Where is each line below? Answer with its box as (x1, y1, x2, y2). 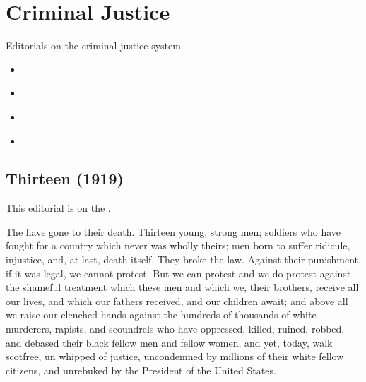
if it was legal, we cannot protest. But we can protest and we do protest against (6, 265, 351, 280)
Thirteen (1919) (6, 167, 124, 189)
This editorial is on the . (6, 201, 111, 215)
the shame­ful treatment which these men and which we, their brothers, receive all (6, 280, 359, 294)
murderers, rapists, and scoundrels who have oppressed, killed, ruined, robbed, (6, 321, 345, 336)
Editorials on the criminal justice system (6, 38, 181, 53)
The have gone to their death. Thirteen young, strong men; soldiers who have (6, 224, 341, 239)
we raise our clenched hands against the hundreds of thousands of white (6, 307, 317, 322)
